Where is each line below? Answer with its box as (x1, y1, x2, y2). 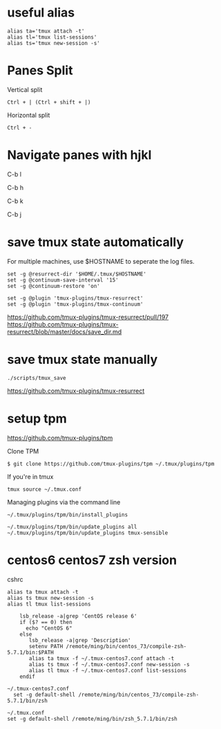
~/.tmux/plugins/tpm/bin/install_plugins (7, 511, 128, 518)
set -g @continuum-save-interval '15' (7, 276, 119, 284)
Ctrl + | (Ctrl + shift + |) (7, 99, 91, 106)
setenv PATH (28, 643, 64, 650)
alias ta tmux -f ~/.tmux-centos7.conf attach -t (28, 654, 175, 662)
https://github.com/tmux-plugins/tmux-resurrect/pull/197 (7, 313, 169, 321)
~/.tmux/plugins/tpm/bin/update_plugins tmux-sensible (7, 529, 169, 536)
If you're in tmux (7, 472, 54, 480)
